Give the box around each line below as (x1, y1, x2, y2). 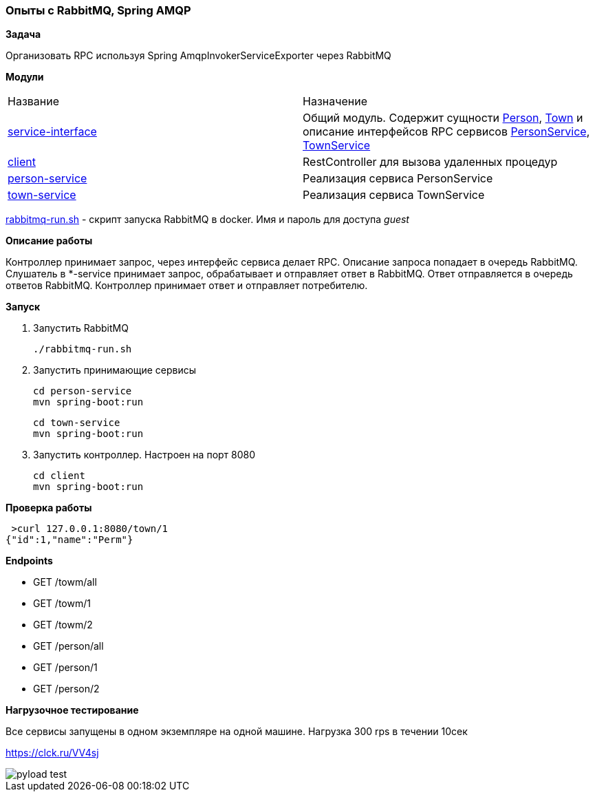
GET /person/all (33, 640, 104, 652)
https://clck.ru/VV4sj (6, 747, 99, 759)
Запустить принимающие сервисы (33, 364, 197, 376)
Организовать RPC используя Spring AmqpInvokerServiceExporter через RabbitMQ (6, 50, 391, 62)
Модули (6, 71, 44, 83)
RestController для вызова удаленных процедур (303, 155, 558, 169)
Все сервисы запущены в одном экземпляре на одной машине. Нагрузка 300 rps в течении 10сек (6, 725, 468, 738)
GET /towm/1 (33, 597, 91, 610)
